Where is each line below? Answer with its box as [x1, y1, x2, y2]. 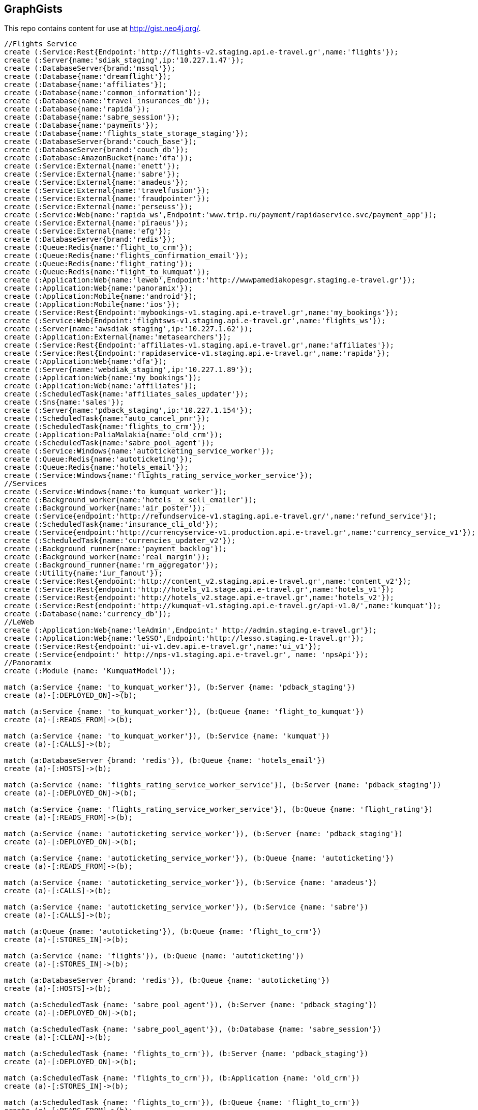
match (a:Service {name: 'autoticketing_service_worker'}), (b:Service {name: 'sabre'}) [4, 903, 369, 912]
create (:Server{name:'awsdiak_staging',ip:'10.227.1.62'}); [4, 325, 253, 333]
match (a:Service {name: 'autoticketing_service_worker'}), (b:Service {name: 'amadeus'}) [4, 878, 377, 887]
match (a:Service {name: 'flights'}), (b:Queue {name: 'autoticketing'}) [4, 952, 305, 960]
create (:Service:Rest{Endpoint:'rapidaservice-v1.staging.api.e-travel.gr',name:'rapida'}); [4, 349, 390, 358]
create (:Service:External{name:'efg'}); [4, 227, 171, 236]
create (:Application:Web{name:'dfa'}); [4, 357, 167, 366]
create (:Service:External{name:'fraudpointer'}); [4, 194, 210, 203]
